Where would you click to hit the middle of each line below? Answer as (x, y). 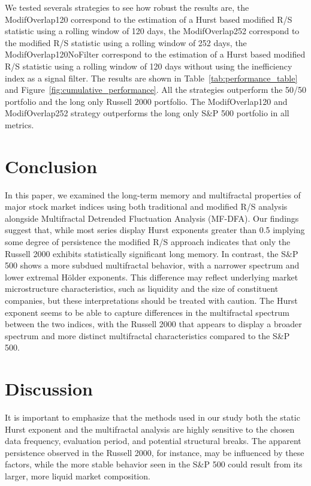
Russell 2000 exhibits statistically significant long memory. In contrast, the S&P (152, 253)
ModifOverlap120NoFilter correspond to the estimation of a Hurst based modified (155, 54)
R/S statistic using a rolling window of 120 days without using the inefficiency (149, 66)
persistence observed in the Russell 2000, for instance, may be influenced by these (155, 452)
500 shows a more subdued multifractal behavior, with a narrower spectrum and (152, 265)
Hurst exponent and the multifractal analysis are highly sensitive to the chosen (150, 429)
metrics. (19, 124)
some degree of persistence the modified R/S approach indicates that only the (148, 242)
